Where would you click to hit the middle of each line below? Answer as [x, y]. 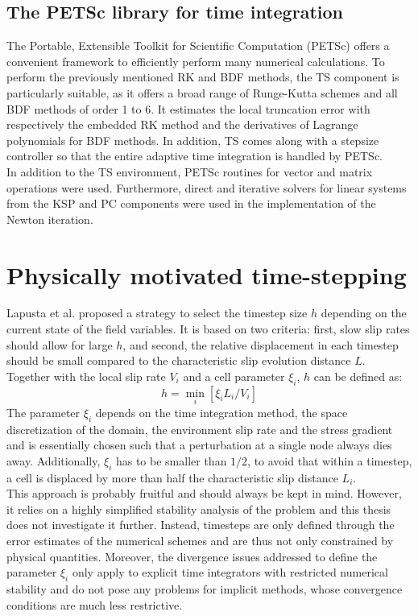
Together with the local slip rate [86, 376]
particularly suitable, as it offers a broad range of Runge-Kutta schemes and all [202, 92]
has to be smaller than [171, 460]
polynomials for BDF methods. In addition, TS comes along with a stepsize [193, 140]
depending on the [364, 313]
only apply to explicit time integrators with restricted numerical [230, 572]
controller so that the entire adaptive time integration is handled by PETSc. [195, 156]
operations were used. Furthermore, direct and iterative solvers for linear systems [207, 187]
